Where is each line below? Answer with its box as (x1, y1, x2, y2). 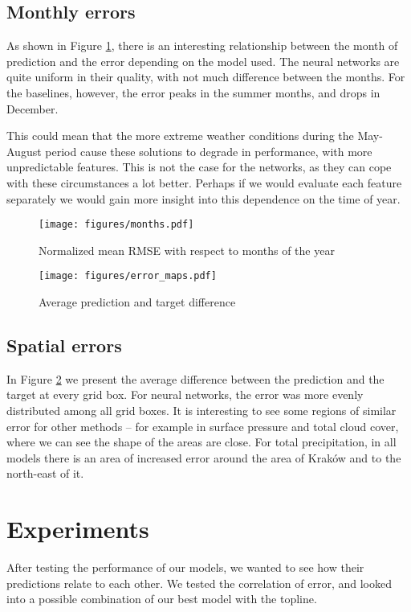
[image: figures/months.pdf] (39, 219, 194, 231)
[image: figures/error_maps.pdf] (39, 270, 217, 282)
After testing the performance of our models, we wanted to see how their (6, 559, 364, 576)
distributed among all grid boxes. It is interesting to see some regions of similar (6, 402, 397, 419)
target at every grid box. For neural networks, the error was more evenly (6, 386, 364, 403)
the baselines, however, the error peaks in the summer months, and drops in (6, 84, 380, 101)
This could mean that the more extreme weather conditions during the (6, 127, 354, 144)
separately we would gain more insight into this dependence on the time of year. (6, 190, 401, 207)
